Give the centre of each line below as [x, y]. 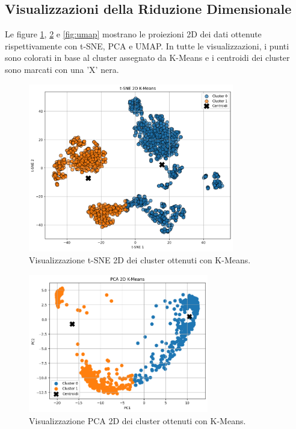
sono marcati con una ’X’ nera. [62, 69]
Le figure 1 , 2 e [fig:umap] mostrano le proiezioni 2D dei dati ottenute [133, 34]
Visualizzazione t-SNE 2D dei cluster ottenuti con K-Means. [140, 260]
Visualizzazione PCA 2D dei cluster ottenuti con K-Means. [137, 420]
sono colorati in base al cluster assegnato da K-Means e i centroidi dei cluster [147, 58]
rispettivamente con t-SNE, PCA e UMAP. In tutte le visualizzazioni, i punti [147, 45]
